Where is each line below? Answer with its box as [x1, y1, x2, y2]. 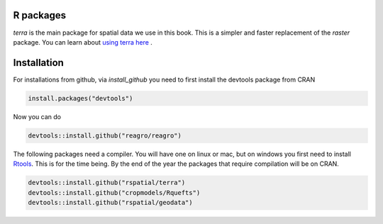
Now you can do [13, 112, 62, 121]
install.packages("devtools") [28, 94, 133, 102]
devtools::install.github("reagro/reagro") [28, 131, 182, 140]
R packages [13, 9, 67, 21]
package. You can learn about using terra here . [13, 38, 152, 46]
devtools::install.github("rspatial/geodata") [28, 198, 193, 206]
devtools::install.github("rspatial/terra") [28, 179, 186, 187]
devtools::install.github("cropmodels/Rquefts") [28, 189, 201, 196]
